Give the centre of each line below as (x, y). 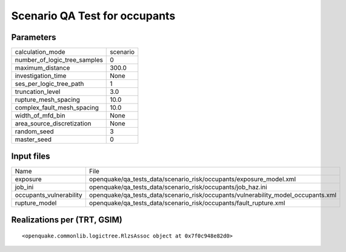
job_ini (24, 187)
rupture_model (36, 203)
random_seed (34, 131)
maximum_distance (42, 68)
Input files (31, 157)
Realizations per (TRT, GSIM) (67, 220)
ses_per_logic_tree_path (49, 84)
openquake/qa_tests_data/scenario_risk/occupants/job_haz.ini (178, 187)
